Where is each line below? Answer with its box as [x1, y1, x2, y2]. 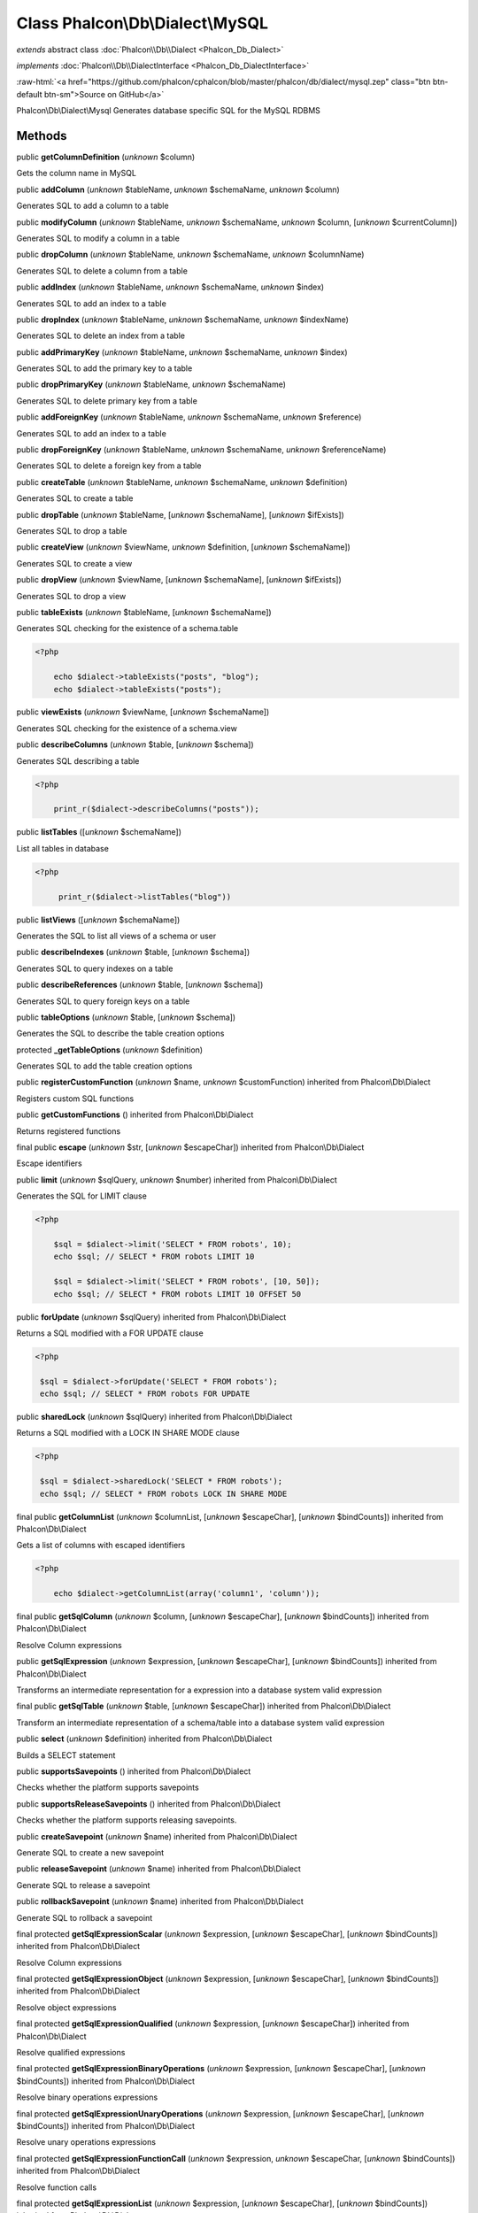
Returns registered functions [16, 1125, 121, 1137]
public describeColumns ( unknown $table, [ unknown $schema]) [16, 739, 254, 750]
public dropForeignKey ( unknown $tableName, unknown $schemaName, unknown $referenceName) [16, 444, 387, 455]
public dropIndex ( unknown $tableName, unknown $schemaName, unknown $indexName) [16, 314, 350, 325]
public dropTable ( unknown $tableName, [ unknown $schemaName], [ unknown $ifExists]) [16, 509, 344, 520]
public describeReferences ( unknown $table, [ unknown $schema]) [16, 979, 264, 991]
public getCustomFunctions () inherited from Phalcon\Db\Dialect [16, 1109, 254, 1120]
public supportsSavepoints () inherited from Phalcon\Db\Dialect [16, 1766, 251, 1777]
